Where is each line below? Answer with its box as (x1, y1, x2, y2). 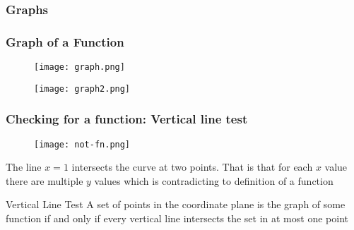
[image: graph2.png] (34, 83, 131, 94)
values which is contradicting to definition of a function (94, 173, 334, 188)
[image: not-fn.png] (34, 139, 131, 150)
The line (6, 159, 42, 174)
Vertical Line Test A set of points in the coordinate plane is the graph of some (6, 197, 346, 212)
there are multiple (6, 173, 83, 188)
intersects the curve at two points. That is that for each (71, 159, 313, 174)
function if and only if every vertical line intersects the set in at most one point (6, 211, 348, 226)
